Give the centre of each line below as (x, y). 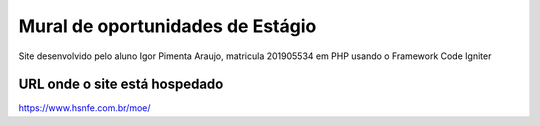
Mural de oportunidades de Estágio (167, 26)
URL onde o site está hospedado (121, 84)
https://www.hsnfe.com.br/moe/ (84, 108)
